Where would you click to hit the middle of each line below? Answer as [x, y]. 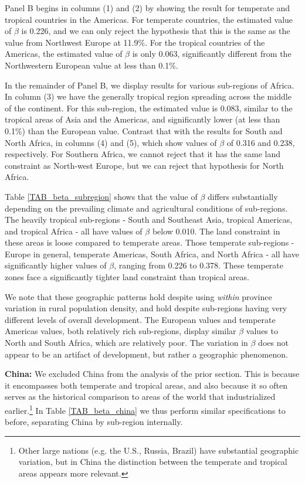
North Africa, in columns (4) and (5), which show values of [111, 142]
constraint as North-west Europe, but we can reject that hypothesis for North [144, 165]
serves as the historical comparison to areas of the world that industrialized [140, 397]
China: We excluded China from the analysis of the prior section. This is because [152, 374]
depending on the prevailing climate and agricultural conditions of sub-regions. [146, 208]
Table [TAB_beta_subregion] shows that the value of [101, 196]
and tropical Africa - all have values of [74, 231]
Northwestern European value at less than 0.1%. [91, 65]
